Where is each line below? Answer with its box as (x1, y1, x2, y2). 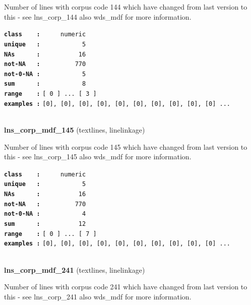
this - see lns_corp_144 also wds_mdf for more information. (4, 11, 192, 22)
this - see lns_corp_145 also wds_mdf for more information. (4, 151, 192, 162)
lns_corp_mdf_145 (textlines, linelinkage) (4, 125, 145, 135)
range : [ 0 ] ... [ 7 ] (4, 230, 97, 237)
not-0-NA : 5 (4, 70, 86, 78)
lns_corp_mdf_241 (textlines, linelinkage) (4, 264, 145, 275)
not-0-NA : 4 (4, 210, 86, 218)
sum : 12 (4, 220, 86, 228)
